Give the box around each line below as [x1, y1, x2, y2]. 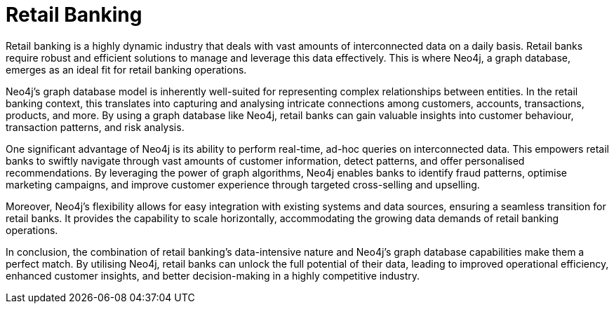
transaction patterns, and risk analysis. [6, 121, 185, 133]
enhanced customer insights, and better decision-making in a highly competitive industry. [6, 269, 420, 282]
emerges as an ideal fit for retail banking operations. [6, 63, 247, 76]
